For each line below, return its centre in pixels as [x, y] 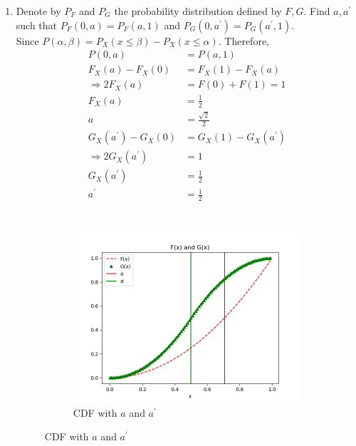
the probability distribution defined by [198, 11]
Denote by [38, 11]
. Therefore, [244, 40]
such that [37, 25]
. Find [317, 11]
